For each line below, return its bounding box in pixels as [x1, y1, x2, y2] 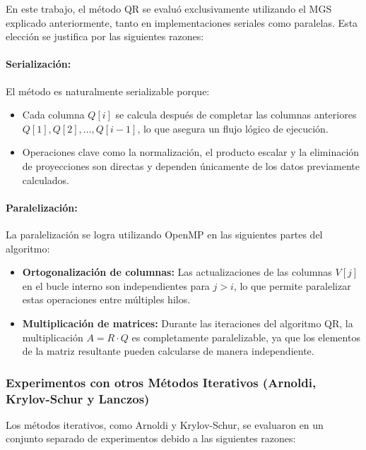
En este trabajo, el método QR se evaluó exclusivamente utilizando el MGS [6, 1, 332, 16]
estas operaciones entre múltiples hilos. [22, 292, 191, 307]
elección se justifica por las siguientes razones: [6, 29, 204, 44]
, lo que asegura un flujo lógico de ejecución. [137, 121, 329, 135]
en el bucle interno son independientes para [22, 278, 210, 293]
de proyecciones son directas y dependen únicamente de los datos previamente [22, 158, 360, 173]
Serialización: [6, 56, 71, 71]
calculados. [22, 172, 69, 187]
